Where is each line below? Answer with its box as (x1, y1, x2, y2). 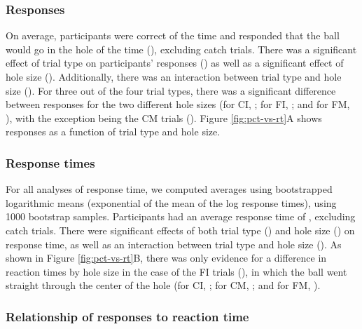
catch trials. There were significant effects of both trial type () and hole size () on (6, 222, 355, 237)
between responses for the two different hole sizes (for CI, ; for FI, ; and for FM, (6, 97, 350, 112)
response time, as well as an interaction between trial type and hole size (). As (6, 236, 342, 251)
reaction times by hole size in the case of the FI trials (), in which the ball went (6, 264, 347, 278)
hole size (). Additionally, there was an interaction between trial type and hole (6, 69, 342, 83)
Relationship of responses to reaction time (6, 307, 249, 325)
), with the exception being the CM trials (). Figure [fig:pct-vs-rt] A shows (6, 110, 322, 125)
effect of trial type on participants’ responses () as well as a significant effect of (6, 55, 344, 70)
